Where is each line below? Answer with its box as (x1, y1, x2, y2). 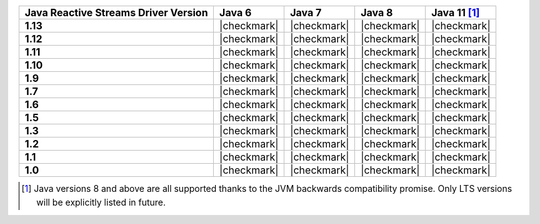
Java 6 (219, 6, 252, 19)
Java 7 (290, 6, 322, 19)
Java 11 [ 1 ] (431, 6, 480, 19)
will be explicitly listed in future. (36, 196, 167, 209)
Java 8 (360, 6, 394, 19)
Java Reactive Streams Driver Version (24, 6, 209, 19)
